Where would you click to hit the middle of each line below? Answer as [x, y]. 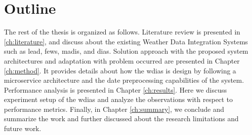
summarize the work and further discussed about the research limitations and [121, 118]
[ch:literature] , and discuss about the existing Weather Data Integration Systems [126, 41]
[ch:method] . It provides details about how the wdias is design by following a [120, 70]
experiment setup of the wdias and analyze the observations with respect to [118, 99]
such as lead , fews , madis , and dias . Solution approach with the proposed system [126, 51]
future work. [23, 128]
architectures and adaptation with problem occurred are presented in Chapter [122, 60]
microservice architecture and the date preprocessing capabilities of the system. [124, 80]
